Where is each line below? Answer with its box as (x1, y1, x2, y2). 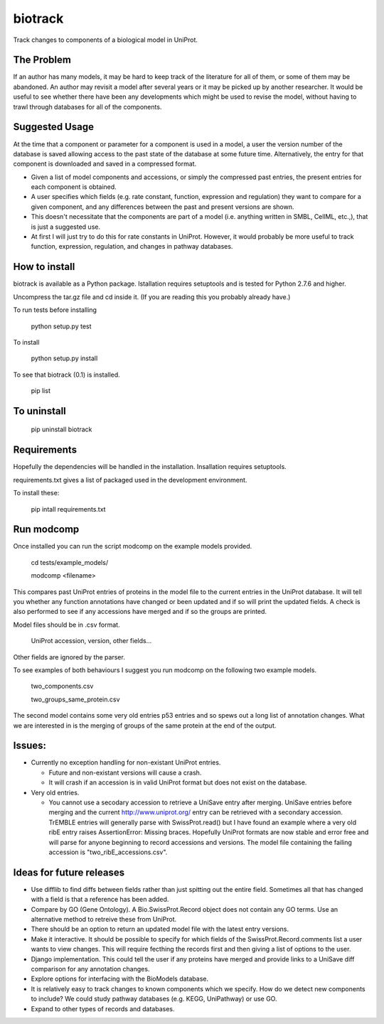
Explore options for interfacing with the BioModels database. (31, 974, 209, 983)
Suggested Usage (13, 121, 94, 133)
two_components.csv (31, 682, 94, 691)
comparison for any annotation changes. (31, 965, 150, 973)
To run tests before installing (13, 306, 97, 314)
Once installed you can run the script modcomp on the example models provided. (13, 542, 252, 551)
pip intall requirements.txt (31, 505, 106, 513)
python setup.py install (31, 354, 98, 362)
